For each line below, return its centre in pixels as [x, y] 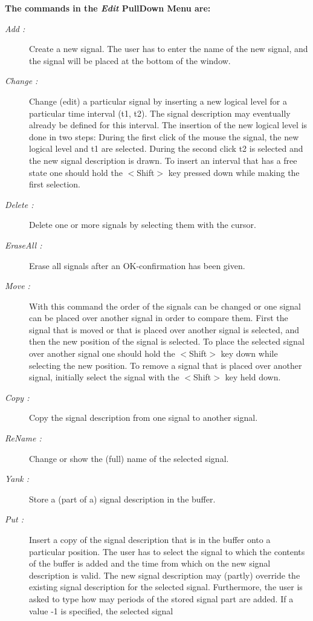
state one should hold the [76, 172]
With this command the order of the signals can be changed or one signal [165, 306]
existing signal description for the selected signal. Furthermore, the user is [166, 587]
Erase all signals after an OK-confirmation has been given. [137, 265]
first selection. [55, 184]
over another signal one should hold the [102, 353]
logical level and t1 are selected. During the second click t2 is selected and [166, 148]
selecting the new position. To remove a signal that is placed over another [166, 365]
